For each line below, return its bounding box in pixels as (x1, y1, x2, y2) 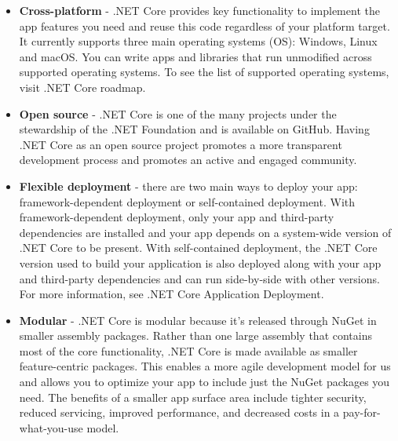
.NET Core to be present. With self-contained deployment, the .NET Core (19, 239, 378, 256)
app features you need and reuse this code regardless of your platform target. (19, 17, 390, 34)
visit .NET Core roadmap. (19, 78, 146, 95)
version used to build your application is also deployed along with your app (19, 254, 382, 271)
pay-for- (342, 404, 381, 421)
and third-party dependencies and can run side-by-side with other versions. (19, 270, 380, 286)
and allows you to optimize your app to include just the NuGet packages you (19, 374, 390, 390)
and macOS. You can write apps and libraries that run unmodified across (19, 48, 372, 64)
